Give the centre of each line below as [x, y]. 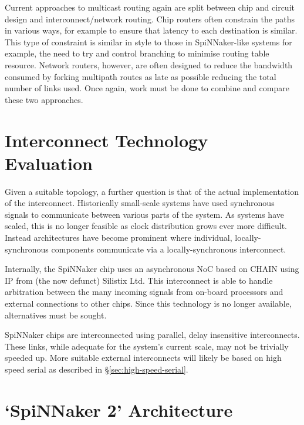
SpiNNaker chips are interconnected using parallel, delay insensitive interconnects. [152, 335]
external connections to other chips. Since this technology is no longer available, [148, 303]
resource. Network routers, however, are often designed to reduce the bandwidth [149, 64]
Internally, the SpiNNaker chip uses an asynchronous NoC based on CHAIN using [152, 269]
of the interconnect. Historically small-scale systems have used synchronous [140, 203]
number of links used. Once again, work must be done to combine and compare [147, 88]
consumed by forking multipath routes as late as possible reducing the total [141, 76]
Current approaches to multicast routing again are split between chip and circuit [150, 7]
